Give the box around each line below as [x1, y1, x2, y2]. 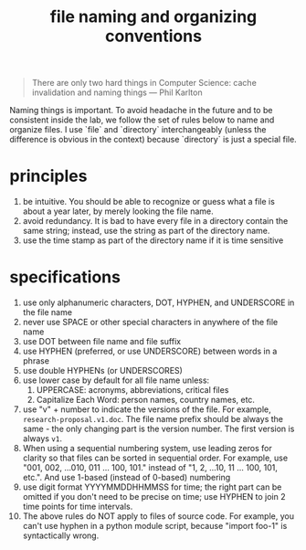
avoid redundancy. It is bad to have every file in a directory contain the [22, 216, 289, 227]
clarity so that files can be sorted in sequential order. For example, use [22, 452, 289, 463]
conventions [104, 26, 203, 47]
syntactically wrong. [22, 530, 100, 541]
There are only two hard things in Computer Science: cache [31, 78, 258, 89]
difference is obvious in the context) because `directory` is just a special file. [9, 134, 297, 145]
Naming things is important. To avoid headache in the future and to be [9, 105, 273, 116]
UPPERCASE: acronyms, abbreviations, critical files [36, 385, 229, 396]
